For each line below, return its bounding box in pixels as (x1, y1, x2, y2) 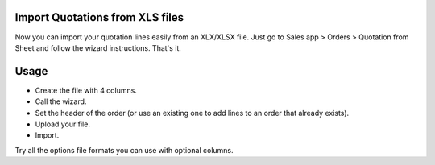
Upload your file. (35, 119, 90, 129)
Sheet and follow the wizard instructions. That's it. (14, 43, 181, 52)
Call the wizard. (35, 97, 87, 106)
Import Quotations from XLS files (14, 10, 184, 24)
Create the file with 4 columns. (35, 85, 137, 95)
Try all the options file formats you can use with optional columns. (14, 145, 234, 155)
